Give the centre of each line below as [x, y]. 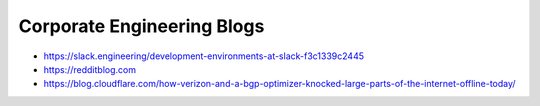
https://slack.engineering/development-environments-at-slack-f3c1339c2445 [204, 56]
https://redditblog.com [90, 69]
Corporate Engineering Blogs [141, 26]
